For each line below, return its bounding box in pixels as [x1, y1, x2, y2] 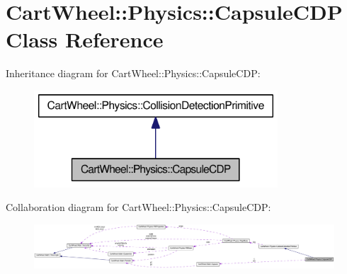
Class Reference [6, 25, 164, 54]
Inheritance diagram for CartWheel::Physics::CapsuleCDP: [6, 66, 261, 81]
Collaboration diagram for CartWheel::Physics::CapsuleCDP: [6, 200, 271, 215]
